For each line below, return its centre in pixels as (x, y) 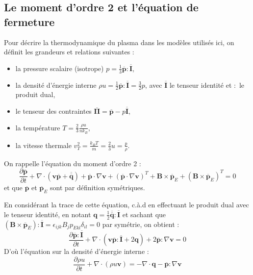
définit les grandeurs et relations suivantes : (69, 52)
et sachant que (144, 214)
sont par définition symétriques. (97, 187)
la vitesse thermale (43, 145)
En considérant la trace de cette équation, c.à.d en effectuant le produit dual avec (126, 205)
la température (38, 127)
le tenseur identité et (201, 85)
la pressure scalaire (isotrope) (60, 68)
